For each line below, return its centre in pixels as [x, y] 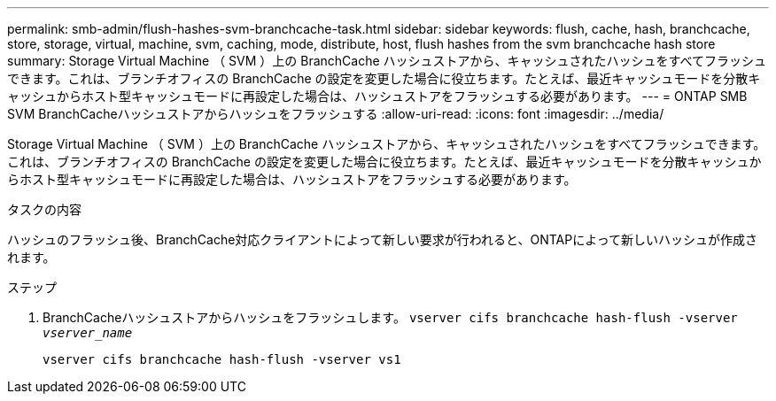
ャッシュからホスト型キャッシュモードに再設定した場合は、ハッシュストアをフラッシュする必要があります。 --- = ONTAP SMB [377, 96]
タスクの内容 [44, 209]
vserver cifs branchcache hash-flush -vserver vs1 [222, 359]
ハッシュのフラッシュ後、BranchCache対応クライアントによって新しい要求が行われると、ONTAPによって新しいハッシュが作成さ [383, 239]
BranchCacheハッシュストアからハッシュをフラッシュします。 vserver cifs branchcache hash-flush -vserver [390, 317]
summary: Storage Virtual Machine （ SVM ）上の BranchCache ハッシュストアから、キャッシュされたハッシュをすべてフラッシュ [387, 61]
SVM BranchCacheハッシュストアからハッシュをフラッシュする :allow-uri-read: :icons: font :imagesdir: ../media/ [336, 114]
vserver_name [88, 333]
